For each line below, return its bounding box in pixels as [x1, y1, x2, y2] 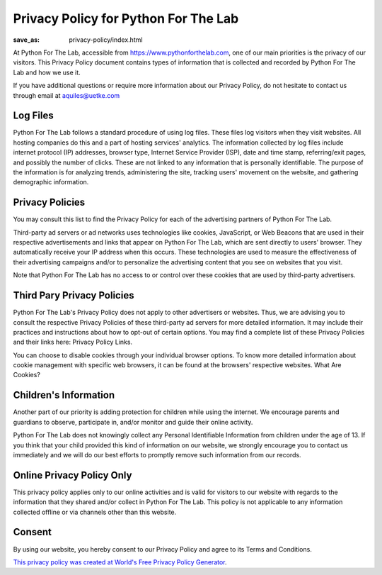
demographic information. [13, 178, 89, 186]
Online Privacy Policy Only [13, 469, 132, 481]
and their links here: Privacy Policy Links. [13, 337, 133, 347]
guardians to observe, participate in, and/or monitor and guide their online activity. [13, 418, 253, 426]
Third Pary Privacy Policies [13, 289, 134, 301]
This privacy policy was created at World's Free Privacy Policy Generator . [13, 557, 227, 566]
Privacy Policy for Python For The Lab [13, 11, 239, 26]
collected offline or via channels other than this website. [13, 508, 177, 516]
